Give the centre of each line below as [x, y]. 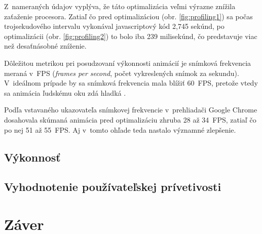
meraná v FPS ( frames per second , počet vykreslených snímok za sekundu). [122, 73]
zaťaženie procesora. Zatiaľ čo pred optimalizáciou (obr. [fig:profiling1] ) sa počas [128, 16]
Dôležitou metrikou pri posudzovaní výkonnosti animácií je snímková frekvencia [128, 63]
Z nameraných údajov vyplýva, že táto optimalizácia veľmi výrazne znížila [120, 6]
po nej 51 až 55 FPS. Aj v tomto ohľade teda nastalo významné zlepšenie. [120, 129]
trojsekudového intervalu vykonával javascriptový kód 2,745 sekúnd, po [114, 26]
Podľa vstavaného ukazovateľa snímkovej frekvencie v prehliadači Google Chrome [131, 110]
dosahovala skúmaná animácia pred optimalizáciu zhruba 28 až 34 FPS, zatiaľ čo [130, 119]
